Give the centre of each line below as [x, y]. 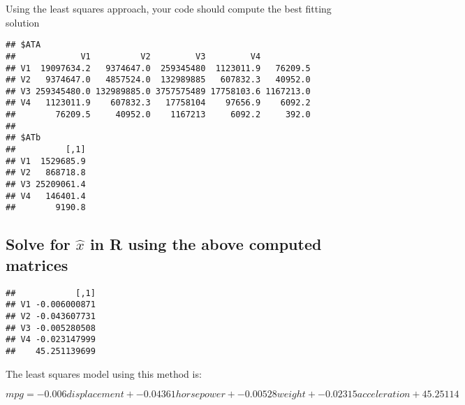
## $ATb [23, 138]
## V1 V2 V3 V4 [133, 56]
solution [23, 22]
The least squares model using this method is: [104, 373]
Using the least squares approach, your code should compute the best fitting [169, 8]
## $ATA [23, 45]
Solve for [38, 244]
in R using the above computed [206, 244]
